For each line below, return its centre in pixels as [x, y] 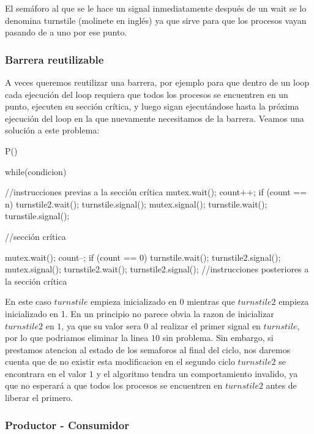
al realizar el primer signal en [206, 325]
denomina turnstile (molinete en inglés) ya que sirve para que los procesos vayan [156, 20]
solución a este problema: [52, 130]
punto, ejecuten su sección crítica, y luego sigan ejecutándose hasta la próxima [152, 106]
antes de [281, 385]
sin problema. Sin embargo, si [218, 338]
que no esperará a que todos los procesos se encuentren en [114, 385]
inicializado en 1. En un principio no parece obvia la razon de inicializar [140, 313]
